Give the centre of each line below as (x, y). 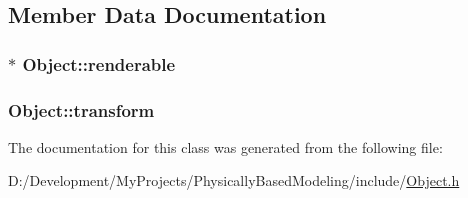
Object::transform (81, 109)
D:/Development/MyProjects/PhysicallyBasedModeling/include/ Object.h (234, 180)
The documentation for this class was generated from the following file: (225, 146)
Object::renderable (99, 63)
